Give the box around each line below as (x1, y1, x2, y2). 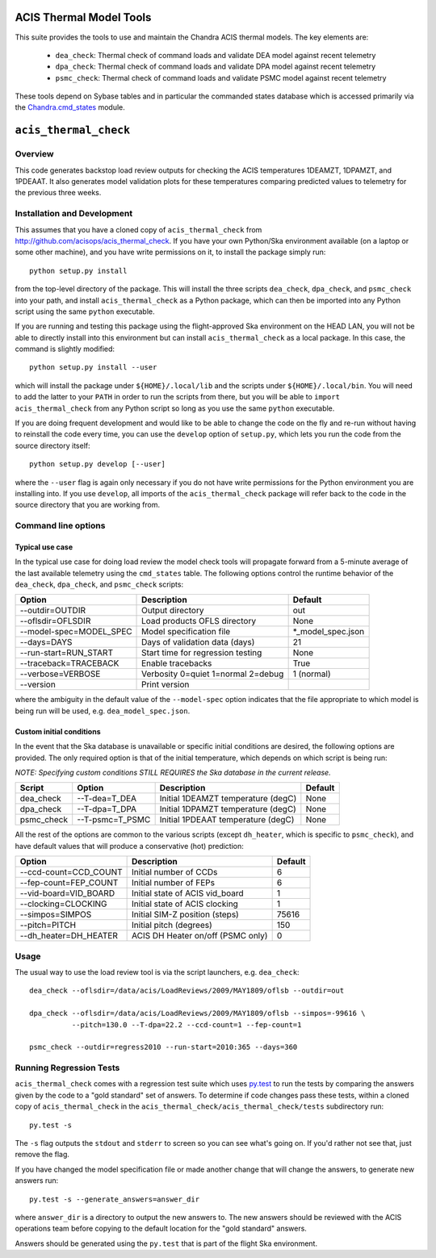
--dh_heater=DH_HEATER (19, 930, 119, 942)
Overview (15, 148, 54, 160)
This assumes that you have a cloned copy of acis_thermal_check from (15, 224, 262, 234)
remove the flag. (15, 1150, 70, 1160)
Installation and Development (15, 208, 133, 219)
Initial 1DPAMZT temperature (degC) (159, 804, 296, 815)
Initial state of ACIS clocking (132, 898, 238, 909)
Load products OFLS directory (141, 616, 257, 627)
